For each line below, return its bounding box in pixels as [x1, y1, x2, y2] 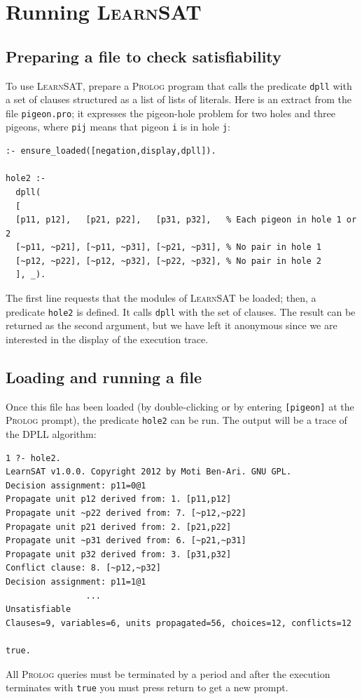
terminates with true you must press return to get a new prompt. [6, 680, 288, 695]
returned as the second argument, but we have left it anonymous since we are [6, 318, 337, 333]
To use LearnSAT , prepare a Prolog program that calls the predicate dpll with [6, 78, 352, 93]
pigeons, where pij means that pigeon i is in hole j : [6, 119, 230, 134]
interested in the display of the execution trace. [6, 331, 209, 346]
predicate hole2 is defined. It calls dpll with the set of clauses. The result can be [6, 304, 356, 319]
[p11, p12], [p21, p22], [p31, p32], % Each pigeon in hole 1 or [15, 215, 357, 225]
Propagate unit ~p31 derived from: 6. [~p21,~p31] [6, 535, 246, 546]
